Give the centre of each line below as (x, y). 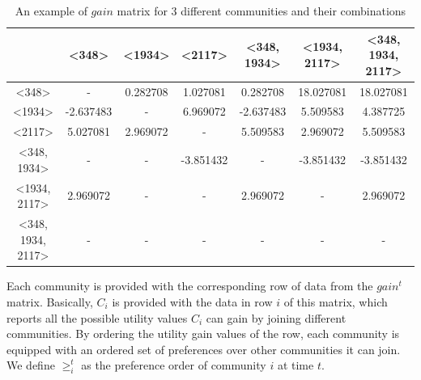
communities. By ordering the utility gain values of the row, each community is (203, 334)
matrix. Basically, (50, 301)
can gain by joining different (276, 317)
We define (31, 365)
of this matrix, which (336, 301)
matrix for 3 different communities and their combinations (262, 11)
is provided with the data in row (192, 301)
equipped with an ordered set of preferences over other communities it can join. (204, 349)
